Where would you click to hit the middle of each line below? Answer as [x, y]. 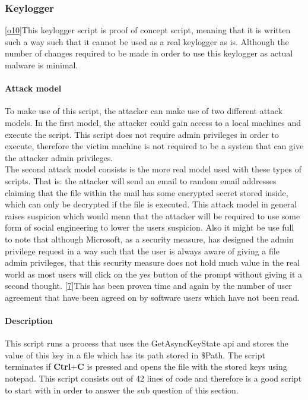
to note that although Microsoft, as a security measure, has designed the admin [149, 239]
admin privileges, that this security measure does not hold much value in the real [153, 262]
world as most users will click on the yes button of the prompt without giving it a [153, 274]
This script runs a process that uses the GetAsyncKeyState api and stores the [147, 343]
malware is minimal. [42, 65]
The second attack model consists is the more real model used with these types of [153, 169]
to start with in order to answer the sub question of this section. [122, 390]
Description [29, 321]
